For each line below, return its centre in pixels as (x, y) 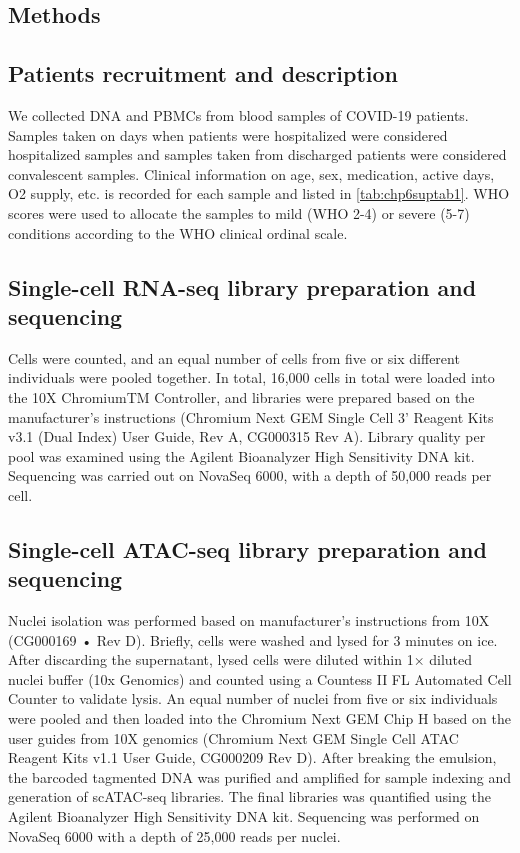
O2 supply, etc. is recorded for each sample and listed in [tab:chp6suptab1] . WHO (259, 193)
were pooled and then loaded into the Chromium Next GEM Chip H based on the (259, 718)
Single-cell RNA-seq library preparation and (242, 286)
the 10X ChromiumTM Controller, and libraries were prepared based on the (241, 396)
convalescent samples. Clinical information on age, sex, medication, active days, (251, 173)
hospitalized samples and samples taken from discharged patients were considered (257, 154)
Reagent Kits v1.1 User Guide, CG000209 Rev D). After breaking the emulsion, (252, 757)
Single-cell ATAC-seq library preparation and (247, 548)
